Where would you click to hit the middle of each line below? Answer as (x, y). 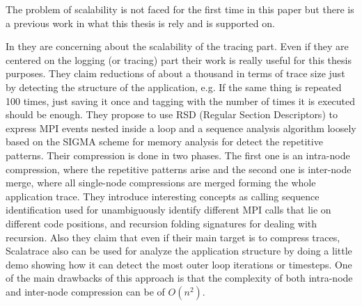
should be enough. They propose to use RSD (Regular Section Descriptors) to (172, 114)
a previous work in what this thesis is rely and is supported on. (140, 23)
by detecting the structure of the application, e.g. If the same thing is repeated (174, 87)
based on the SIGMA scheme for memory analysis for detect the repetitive (164, 142)
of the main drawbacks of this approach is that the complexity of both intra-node (179, 278)
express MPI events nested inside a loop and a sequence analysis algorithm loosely (181, 128)
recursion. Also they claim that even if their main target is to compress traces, (173, 237)
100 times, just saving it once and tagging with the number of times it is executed (181, 100)
